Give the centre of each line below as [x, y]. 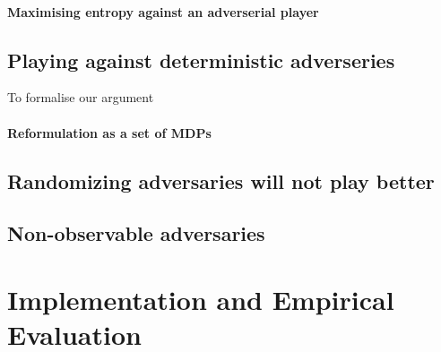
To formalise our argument [81, 97]
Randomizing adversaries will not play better [221, 180]
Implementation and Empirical [201, 299]
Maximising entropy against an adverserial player [163, 11]
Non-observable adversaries [136, 233]
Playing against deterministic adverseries [201, 60]
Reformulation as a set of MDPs [109, 132]
